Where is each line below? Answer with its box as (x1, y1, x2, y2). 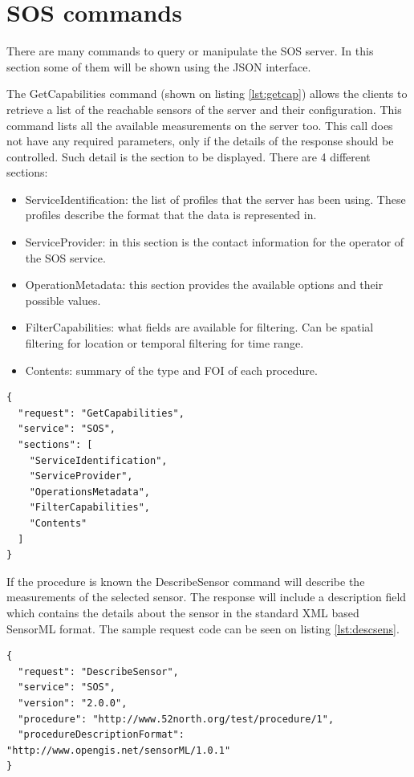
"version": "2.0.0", (18, 697, 128, 709)
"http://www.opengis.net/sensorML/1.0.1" (6, 744, 231, 756)
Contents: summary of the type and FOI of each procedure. (25, 361, 318, 378)
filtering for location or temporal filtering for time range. (25, 335, 304, 352)
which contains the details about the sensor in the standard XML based (6, 604, 359, 620)
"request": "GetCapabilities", (18, 407, 185, 419)
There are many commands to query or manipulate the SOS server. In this (6, 43, 374, 59)
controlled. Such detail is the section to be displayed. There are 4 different (6, 148, 371, 165)
